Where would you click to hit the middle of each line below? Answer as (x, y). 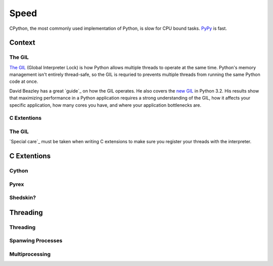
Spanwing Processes (36, 241)
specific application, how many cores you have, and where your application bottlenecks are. (105, 105)
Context (22, 43)
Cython (19, 171)
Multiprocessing (30, 254)
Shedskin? (23, 198)
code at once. (24, 81)
